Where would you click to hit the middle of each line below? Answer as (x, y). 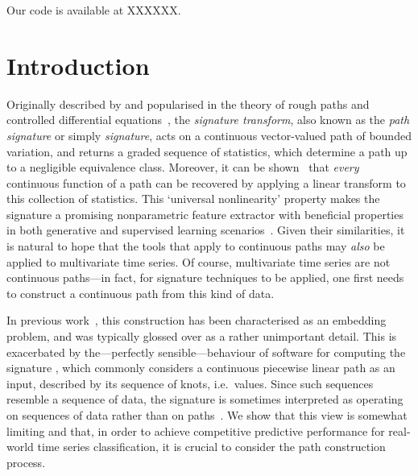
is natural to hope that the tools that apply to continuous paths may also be (196, 246)
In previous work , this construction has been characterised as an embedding (197, 320)
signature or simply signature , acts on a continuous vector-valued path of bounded (209, 135)
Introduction (78, 65)
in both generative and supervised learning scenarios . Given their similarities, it (206, 230)
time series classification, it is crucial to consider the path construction (211, 447)
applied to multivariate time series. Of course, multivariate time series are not (199, 261)
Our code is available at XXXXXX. (94, 10)
